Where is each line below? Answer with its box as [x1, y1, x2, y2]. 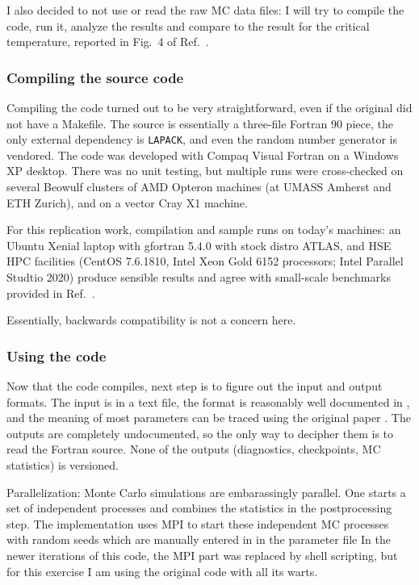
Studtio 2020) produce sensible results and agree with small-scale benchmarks [6, 269, 391, 285]
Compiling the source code [6, 67, 184, 87]
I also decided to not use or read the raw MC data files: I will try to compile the [6, 2, 404, 18]
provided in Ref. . [6, 284, 95, 301]
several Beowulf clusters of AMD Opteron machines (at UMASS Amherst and [6, 178, 392, 195]
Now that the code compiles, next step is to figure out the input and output [6, 378, 383, 394]
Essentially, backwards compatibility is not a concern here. [6, 311, 296, 328]
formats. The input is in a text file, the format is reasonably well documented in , [6, 393, 410, 410]
